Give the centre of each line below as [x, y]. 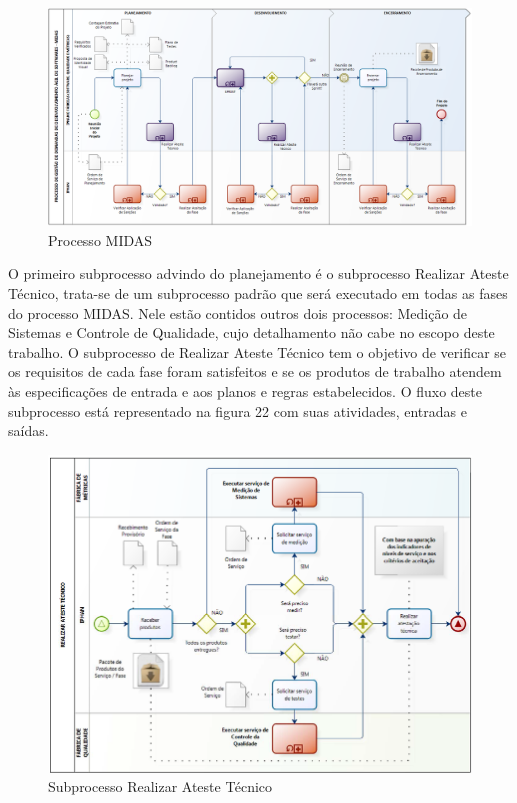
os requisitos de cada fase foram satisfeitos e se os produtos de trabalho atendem [255, 371]
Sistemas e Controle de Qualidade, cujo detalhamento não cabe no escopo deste [251, 332]
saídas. [28, 430]
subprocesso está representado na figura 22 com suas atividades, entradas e [237, 410]
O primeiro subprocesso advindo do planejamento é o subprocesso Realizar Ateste [258, 273]
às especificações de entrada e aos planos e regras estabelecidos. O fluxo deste [245, 390]
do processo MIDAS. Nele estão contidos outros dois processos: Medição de [238, 312]
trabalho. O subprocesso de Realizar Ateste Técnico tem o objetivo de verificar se [257, 351]
